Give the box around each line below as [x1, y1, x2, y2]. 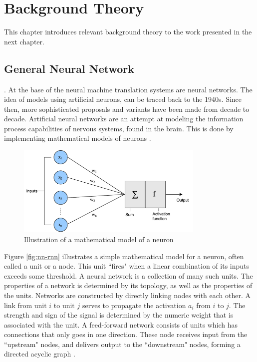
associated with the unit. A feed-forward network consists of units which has [4, 319, 238, 330]
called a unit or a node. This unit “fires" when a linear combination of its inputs [4, 261, 250, 271]
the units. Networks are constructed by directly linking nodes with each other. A [4, 290, 251, 300]
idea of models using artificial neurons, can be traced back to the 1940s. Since [4, 94, 242, 104]
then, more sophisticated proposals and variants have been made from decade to [4, 103, 250, 114]
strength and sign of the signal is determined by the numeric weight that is [4, 310, 234, 320]
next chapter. [4, 36, 44, 46]
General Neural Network [4, 60, 135, 76]
